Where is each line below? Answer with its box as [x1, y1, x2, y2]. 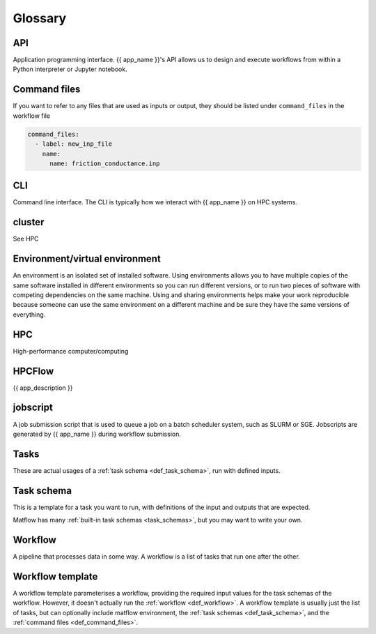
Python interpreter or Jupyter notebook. [13, 65, 128, 73]
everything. [13, 310, 46, 319]
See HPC [13, 234, 39, 243]
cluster [13, 216, 45, 228]
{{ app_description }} [13, 384, 73, 392]
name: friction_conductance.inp [49, 159, 160, 167]
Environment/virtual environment [13, 253, 162, 265]
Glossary [13, 10, 67, 26]
